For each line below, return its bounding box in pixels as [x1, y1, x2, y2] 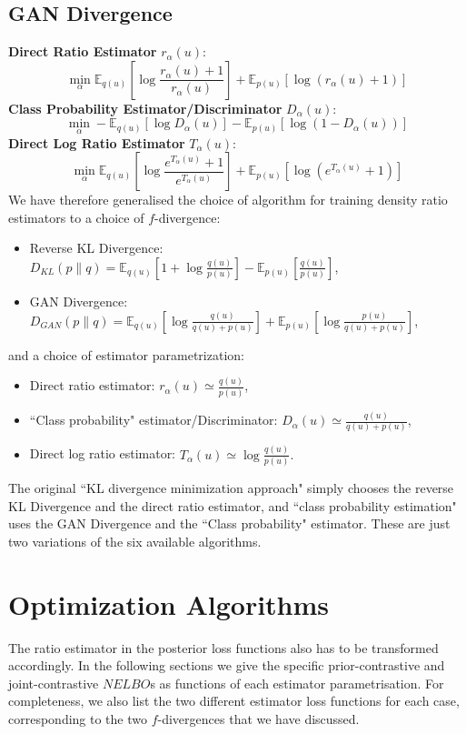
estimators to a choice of [8, 207, 144, 226]
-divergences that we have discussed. [157, 709, 360, 728]
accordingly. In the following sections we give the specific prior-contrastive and [8, 656, 445, 675]
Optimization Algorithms [8, 585, 330, 622]
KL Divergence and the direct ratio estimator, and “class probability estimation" [8, 496, 457, 515]
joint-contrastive [8, 673, 99, 692]
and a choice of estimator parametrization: [8, 345, 244, 364]
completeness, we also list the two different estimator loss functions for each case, [8, 691, 460, 710]
